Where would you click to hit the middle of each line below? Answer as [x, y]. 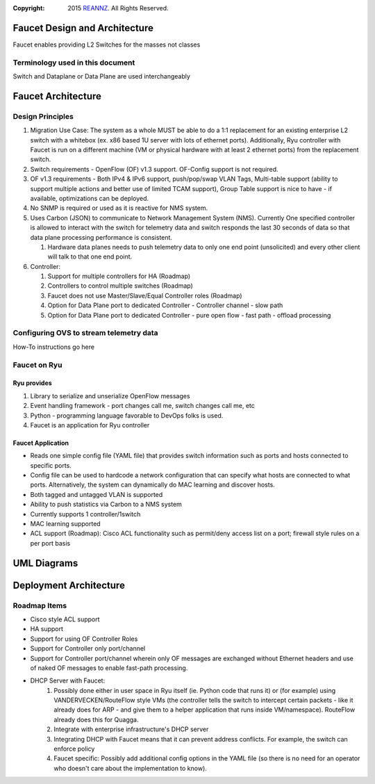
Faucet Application [41, 443]
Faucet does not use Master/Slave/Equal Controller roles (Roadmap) [145, 295]
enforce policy [74, 749]
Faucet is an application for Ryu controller [90, 425]
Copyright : [29, 8]
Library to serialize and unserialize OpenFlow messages [110, 395]
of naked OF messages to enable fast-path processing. [109, 668]
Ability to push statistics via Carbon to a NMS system [106, 505]
